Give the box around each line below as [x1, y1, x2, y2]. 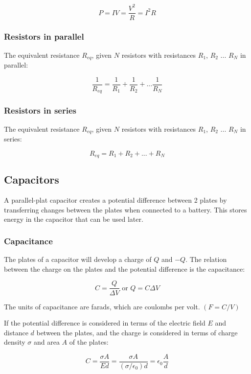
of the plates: [69, 337, 109, 347]
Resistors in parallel [4, 30, 84, 43]
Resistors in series [4, 104, 76, 117]
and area [33, 337, 60, 347]
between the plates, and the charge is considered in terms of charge [36, 327, 238, 337]
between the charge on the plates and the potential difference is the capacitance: [4, 263, 245, 274]
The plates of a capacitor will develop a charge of [4, 254, 152, 264]
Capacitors [4, 172, 59, 187]
